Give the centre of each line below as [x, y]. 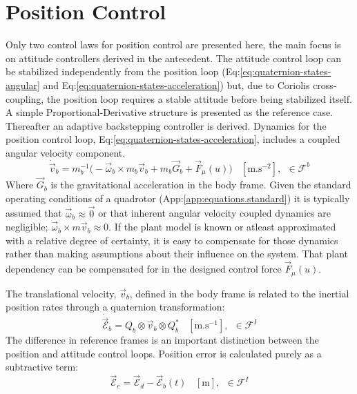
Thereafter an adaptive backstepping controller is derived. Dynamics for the [166, 125]
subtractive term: [42, 367]
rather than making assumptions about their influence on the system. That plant [177, 254]
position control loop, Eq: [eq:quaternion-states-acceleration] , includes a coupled [173, 139]
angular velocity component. [66, 152]
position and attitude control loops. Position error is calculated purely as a [164, 353]
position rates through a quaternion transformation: [115, 307]
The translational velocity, [61, 293]
